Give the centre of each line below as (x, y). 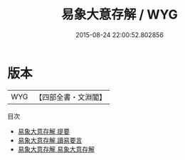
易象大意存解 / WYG (120, 15)
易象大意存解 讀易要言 (50, 140)
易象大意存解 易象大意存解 (56, 149)
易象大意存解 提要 (43, 131)
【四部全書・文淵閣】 (71, 97)
